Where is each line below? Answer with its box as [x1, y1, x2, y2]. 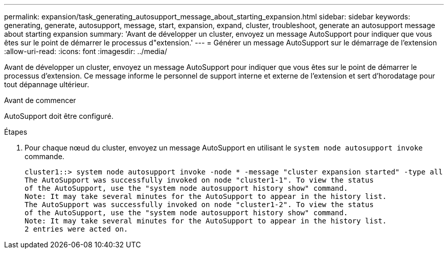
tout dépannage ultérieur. [4, 80, 89, 89]
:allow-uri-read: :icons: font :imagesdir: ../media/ [4, 47, 167, 56]
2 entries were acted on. [25, 225, 128, 233]
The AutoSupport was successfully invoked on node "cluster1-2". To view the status [25, 200, 374, 209]
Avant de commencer [4, 96, 76, 105]
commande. [25, 152, 64, 161]
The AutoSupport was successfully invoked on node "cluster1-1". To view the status [25, 176, 374, 184]
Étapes [4, 128, 28, 136]
